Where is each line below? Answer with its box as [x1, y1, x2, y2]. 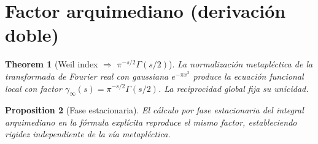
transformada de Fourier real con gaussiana [5, 69, 169, 82]
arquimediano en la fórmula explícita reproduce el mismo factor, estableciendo [5, 115, 297, 128]
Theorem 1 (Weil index [5, 58, 98, 70]
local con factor [5, 81, 62, 94]
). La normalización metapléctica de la [169, 58, 313, 70]
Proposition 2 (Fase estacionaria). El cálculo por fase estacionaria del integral [5, 104, 304, 116]
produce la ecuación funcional [193, 69, 304, 82]
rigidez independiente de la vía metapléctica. [5, 127, 171, 140]
